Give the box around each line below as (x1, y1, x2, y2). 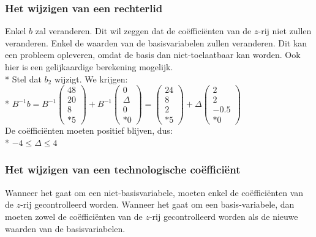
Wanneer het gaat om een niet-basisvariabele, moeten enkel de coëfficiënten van (5, 186, 304, 199)
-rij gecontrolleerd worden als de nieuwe (149, 210, 298, 222)
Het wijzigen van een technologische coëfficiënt (5, 162, 241, 177)
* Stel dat (5, 72, 42, 85)
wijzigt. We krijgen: (54, 72, 128, 85)
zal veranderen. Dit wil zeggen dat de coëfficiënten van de (35, 24, 252, 37)
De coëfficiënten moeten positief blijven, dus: (5, 124, 173, 137)
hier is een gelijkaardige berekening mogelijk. (5, 60, 173, 73)
